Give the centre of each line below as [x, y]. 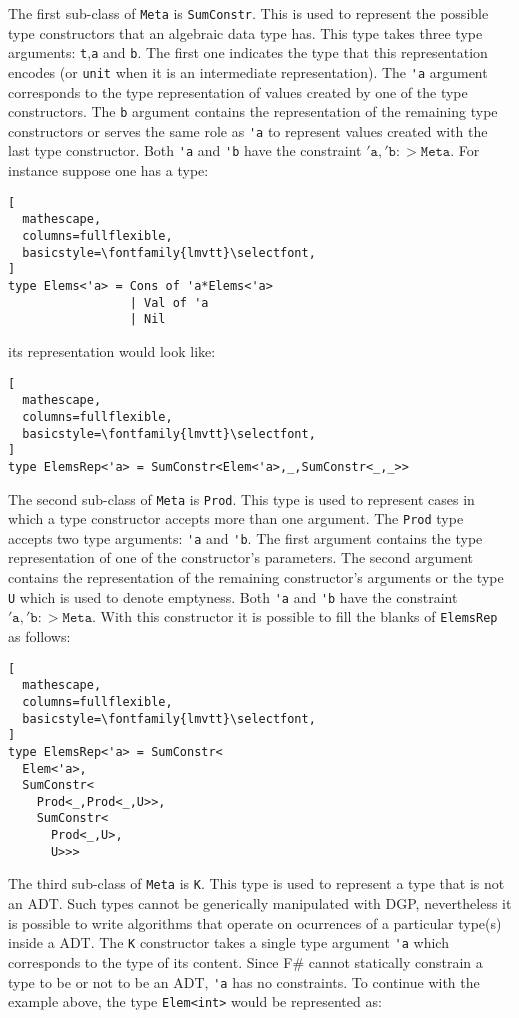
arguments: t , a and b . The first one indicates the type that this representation [248, 52]
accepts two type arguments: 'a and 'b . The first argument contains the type [245, 537]
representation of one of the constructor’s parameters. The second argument [240, 557]
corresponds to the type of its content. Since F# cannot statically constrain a [245, 961]
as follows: [39, 635]
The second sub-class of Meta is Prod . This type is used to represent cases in [241, 498]
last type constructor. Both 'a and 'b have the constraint [185, 150]
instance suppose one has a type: [108, 170]
